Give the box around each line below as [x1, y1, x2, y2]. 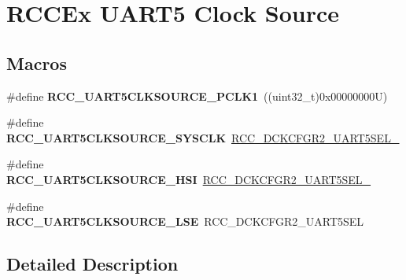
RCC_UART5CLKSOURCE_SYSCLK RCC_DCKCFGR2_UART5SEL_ [6, 129, 400, 146]
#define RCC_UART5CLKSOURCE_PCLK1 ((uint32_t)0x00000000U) [6, 87, 388, 104]
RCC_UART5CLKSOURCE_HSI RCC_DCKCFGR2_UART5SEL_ [6, 171, 371, 187]
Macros [6, 50, 67, 75]
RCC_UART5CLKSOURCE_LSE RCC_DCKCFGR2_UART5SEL [6, 213, 364, 230]
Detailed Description [6, 252, 179, 276]
